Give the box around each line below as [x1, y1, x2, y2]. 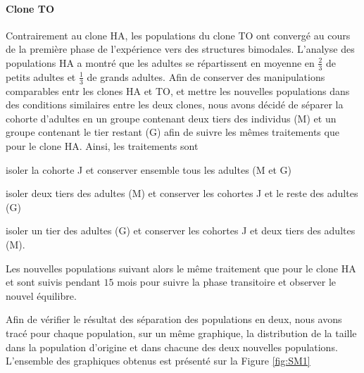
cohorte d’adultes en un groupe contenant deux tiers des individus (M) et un [6, 110, 337, 125]
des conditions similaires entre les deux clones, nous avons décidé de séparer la [6, 97, 344, 112]
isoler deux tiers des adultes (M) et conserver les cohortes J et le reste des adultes [6, 186, 358, 201]
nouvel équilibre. [6, 288, 77, 303]
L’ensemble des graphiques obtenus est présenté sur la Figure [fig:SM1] [6, 353, 310, 368]
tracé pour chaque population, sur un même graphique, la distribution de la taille [6, 325, 357, 340]
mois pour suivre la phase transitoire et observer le [117, 274, 337, 289]
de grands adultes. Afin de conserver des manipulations [87, 69, 325, 84]
